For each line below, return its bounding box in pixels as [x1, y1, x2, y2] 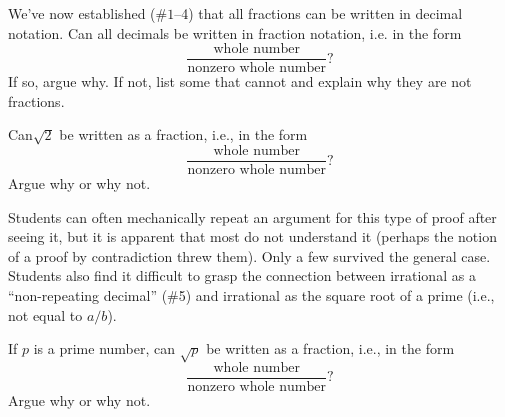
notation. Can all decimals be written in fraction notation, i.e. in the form [8, 22, 462, 43]
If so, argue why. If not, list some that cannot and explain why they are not [8, 71, 472, 92]
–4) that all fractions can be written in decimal [174, 3, 463, 23]
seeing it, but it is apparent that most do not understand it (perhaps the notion [8, 226, 497, 247]
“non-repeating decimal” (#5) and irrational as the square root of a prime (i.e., [8, 285, 495, 306]
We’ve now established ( [8, 3, 156, 23]
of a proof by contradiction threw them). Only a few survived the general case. [8, 245, 491, 266]
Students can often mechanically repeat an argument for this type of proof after [8, 206, 497, 227]
